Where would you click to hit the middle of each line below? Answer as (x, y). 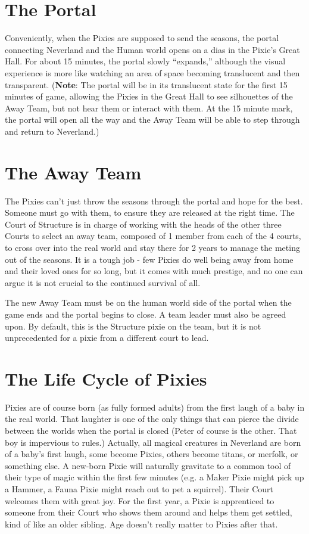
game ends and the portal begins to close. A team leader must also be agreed (146, 314)
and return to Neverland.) (52, 131)
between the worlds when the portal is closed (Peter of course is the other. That (151, 431)
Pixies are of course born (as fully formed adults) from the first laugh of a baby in (155, 407)
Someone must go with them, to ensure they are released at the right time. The (150, 212)
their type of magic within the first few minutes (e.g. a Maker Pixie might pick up (154, 477)
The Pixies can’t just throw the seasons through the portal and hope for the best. (154, 201)
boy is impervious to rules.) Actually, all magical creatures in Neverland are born (153, 442)
